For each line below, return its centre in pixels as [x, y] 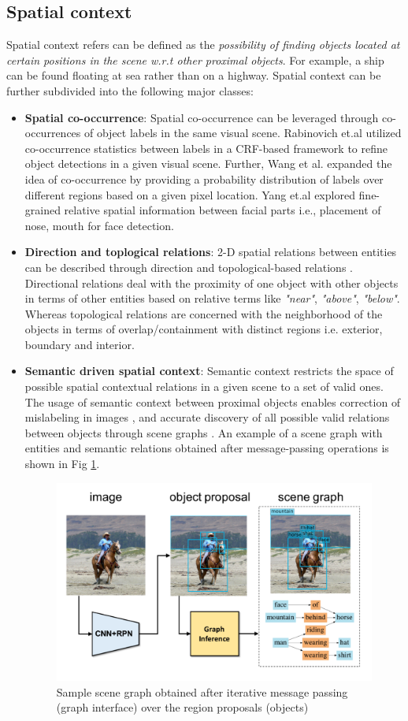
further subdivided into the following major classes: [130, 90]
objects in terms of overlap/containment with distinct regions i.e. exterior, [204, 329]
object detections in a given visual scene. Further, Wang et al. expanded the [208, 164]
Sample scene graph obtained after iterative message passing [202, 691]
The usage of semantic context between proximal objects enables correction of [213, 401]
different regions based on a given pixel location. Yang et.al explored [190, 194]
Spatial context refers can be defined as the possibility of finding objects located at [203, 45]
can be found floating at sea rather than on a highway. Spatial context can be [194, 75]
